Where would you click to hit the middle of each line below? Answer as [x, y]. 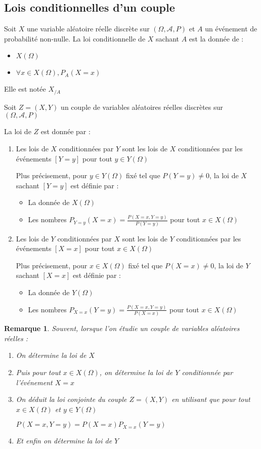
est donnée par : [66, 131]
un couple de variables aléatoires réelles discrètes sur [142, 107]
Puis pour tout [38, 372]
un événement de [231, 29]
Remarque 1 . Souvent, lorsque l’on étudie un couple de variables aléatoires [122, 328]
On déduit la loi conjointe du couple [71, 399]
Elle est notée [25, 89]
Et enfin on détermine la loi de [64, 441]
